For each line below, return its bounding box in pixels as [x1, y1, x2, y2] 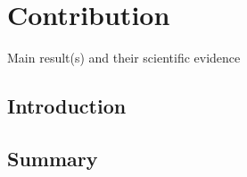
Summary [7, 144, 98, 172]
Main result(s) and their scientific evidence [7, 48, 241, 67]
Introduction [7, 92, 127, 120]
